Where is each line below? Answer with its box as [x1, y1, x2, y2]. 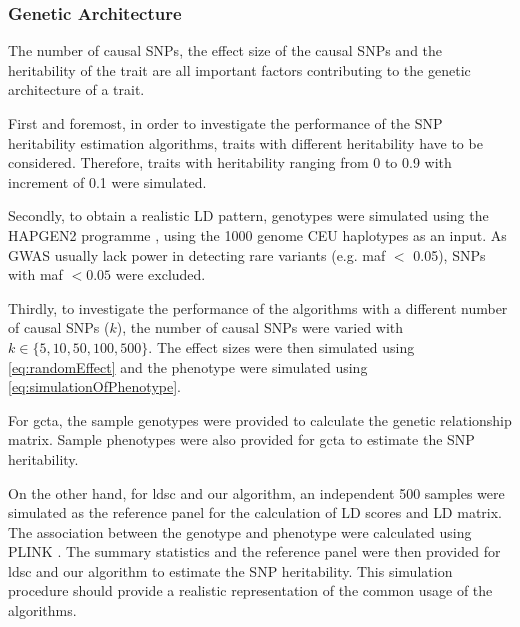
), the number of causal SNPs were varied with [116, 317, 404, 338]
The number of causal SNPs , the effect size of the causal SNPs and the [8, 40, 443, 61]
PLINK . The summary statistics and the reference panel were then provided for [8, 541, 501, 562]
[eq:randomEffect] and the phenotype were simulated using [8, 356, 368, 377]
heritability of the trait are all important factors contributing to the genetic [8, 59, 471, 80]
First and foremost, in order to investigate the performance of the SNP [8, 113, 443, 133]
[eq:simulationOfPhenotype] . [8, 376, 181, 397]
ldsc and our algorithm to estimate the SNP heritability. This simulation [8, 560, 453, 581]
